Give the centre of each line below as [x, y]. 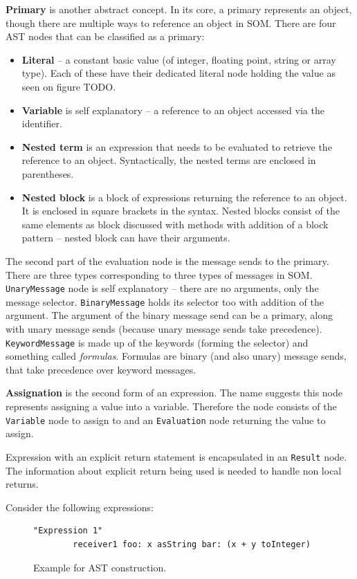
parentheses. [48, 173]
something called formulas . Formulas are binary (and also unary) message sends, [176, 356]
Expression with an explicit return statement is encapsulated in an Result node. [176, 456]
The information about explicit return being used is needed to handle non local [174, 470]
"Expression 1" [68, 531]
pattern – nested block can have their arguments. [126, 238]
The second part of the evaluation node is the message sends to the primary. [167, 260]
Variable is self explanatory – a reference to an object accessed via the [173, 110]
